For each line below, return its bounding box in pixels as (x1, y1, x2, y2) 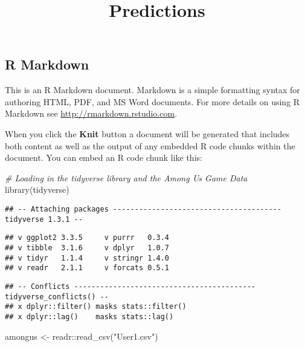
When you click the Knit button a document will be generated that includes (5, 127, 290, 140)
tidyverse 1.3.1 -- (5, 215, 83, 224)
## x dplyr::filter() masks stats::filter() (5, 302, 187, 311)
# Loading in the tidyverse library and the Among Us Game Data (5, 171, 248, 184)
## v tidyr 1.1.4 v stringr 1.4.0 (5, 253, 170, 262)
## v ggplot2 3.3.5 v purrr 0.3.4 (5, 233, 170, 242)
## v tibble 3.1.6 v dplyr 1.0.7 (5, 243, 170, 252)
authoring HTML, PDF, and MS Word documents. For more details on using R (5, 95, 300, 108)
